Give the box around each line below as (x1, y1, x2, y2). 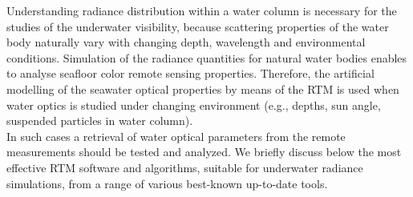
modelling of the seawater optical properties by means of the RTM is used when (6, 80, 399, 97)
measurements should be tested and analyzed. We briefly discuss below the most (6, 143, 402, 160)
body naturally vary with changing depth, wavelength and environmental (6, 34, 366, 50)
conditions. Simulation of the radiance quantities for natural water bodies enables (6, 49, 407, 66)
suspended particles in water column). (6, 112, 193, 129)
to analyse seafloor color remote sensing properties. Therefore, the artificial (6, 65, 375, 82)
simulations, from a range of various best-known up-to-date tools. (6, 175, 328, 191)
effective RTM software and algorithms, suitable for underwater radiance (6, 159, 363, 175)
